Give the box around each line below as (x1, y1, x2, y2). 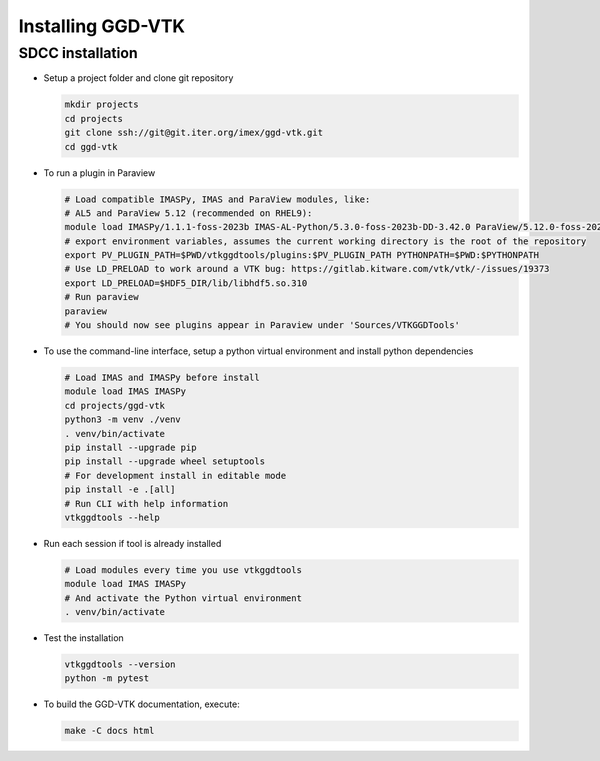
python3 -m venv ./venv (64, 414, 182, 425)
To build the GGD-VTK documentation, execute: (43, 698, 240, 710)
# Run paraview (64, 291, 139, 303)
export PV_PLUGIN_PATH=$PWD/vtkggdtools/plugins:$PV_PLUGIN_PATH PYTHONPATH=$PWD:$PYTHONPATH (64, 250, 540, 261)
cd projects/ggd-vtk (64, 400, 165, 411)
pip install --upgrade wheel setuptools (64, 456, 265, 467)
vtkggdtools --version (64, 659, 176, 670)
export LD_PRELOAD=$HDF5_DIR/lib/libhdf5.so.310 (64, 277, 308, 289)
